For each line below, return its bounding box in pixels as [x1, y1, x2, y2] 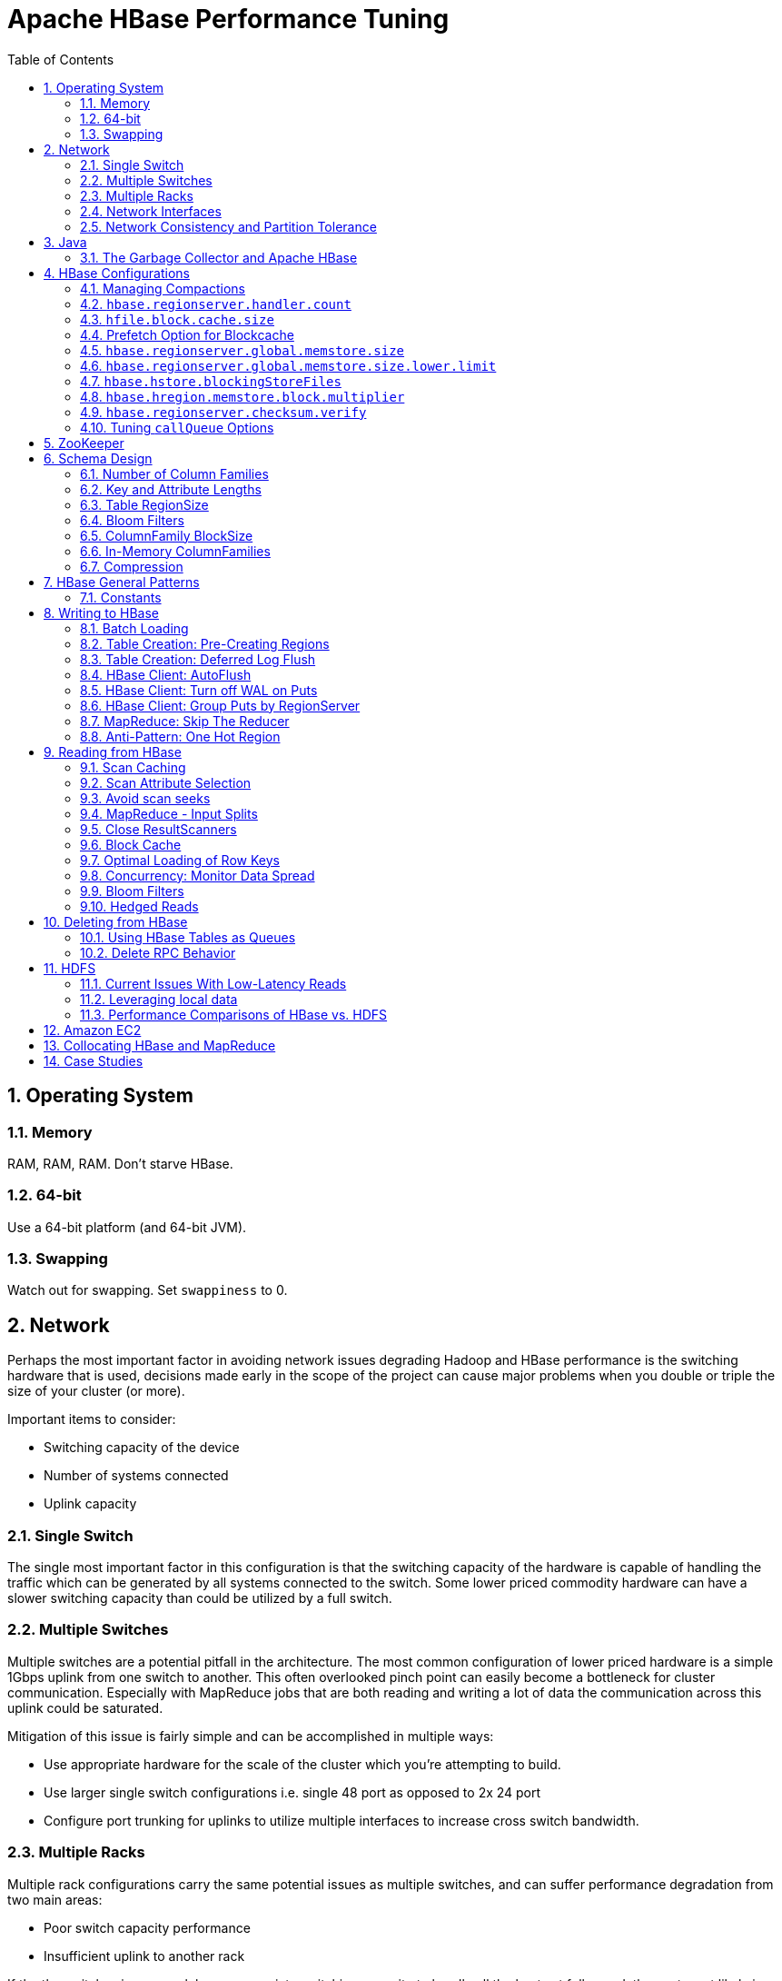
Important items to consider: [7, 1411, 176, 1428]
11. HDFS [44, 960, 96, 976]
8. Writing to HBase [44, 604, 159, 621]
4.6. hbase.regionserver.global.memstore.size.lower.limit [80, 357, 497, 373]
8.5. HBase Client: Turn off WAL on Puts [80, 682, 318, 698]
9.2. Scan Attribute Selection [80, 774, 252, 791]
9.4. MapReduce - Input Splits [80, 805, 258, 821]
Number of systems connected [44, 1468, 229, 1484]
